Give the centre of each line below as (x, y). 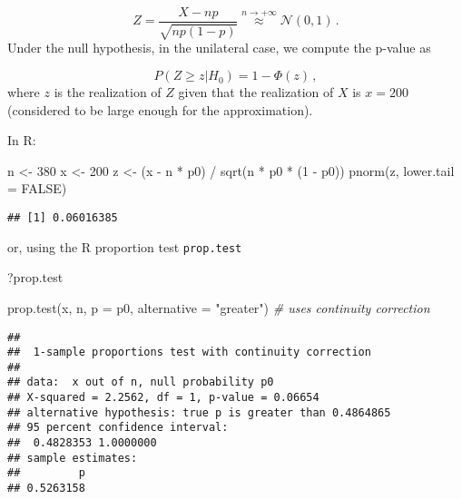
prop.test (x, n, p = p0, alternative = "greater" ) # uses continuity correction (219, 307)
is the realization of (108, 92)
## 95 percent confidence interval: (118, 428)
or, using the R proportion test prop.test (125, 246)
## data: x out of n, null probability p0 (141, 382)
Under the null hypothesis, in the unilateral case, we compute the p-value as (219, 48)
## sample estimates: (73, 458)
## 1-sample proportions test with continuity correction (189, 352)
